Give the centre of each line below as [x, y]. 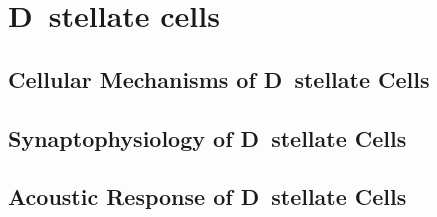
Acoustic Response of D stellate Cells [207, 196]
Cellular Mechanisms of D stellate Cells [219, 78]
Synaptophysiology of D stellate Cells [207, 137]
